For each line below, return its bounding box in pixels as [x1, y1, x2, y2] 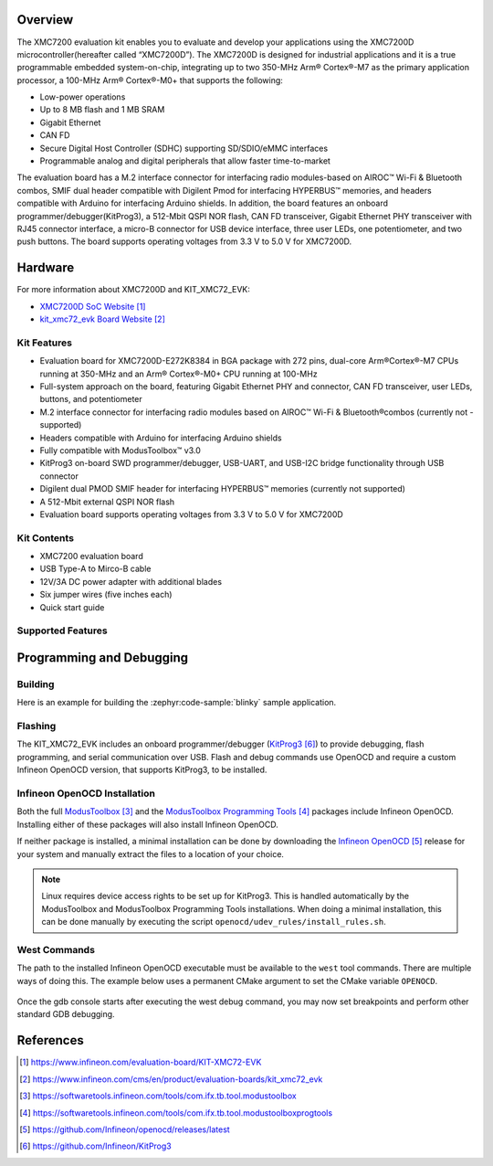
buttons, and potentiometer [39, 394, 143, 405]
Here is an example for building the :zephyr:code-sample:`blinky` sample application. [16, 697, 337, 708]
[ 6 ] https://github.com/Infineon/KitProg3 [19, 1140, 173, 1151]
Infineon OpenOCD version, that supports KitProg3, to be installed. [16, 764, 267, 776]
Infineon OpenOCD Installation [16, 787, 155, 800]
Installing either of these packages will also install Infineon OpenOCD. [16, 819, 278, 830]
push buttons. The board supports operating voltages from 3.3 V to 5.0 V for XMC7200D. [16, 236, 352, 247]
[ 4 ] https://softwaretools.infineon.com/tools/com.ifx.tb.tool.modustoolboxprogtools [19, 1107, 333, 1118]
